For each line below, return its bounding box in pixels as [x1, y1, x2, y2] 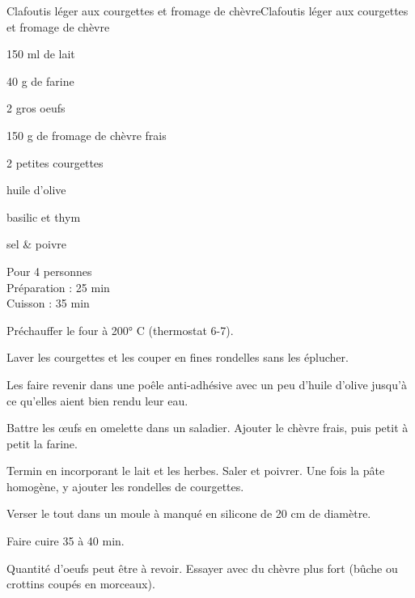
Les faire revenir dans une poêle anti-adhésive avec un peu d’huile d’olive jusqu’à [6, 375, 407, 392]
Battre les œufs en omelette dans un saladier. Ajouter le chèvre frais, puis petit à [6, 419, 409, 436]
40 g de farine [6, 72, 74, 89]
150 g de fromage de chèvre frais [6, 126, 167, 143]
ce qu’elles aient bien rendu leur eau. [6, 392, 188, 409]
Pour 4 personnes [6, 262, 92, 279]
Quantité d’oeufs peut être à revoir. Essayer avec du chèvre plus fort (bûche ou [6, 559, 398, 576]
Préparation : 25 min [6, 278, 110, 295]
